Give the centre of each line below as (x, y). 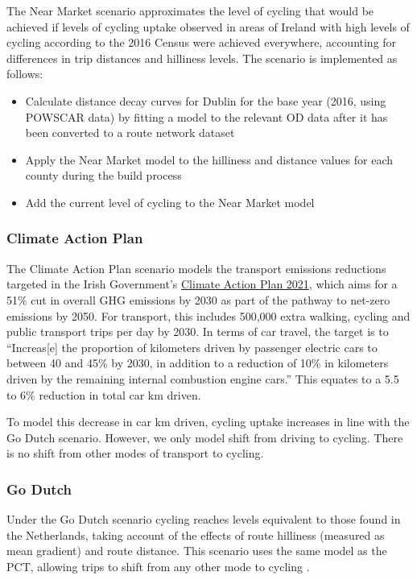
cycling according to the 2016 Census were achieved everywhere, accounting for (202, 42)
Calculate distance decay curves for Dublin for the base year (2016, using (206, 100)
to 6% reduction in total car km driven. (104, 394)
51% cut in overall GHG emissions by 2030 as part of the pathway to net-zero (198, 299)
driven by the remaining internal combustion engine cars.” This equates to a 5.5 (203, 378)
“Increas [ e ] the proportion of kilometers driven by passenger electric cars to (192, 347)
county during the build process (103, 175)
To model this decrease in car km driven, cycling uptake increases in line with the (208, 422)
